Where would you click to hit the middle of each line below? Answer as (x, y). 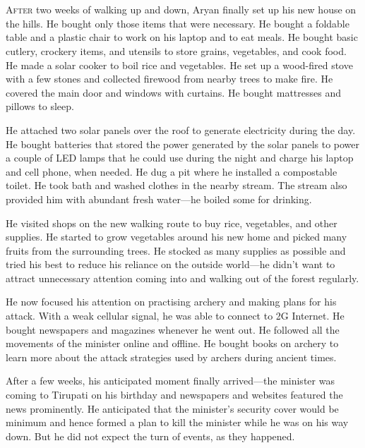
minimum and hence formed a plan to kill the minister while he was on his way (177, 422)
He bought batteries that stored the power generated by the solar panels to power (183, 144)
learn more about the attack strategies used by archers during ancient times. (171, 357)
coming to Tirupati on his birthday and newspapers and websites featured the (174, 395)
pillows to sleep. (40, 106)
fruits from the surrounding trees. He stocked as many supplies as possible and (176, 250)
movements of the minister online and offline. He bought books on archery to (172, 343)
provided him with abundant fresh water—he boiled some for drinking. (159, 199)
